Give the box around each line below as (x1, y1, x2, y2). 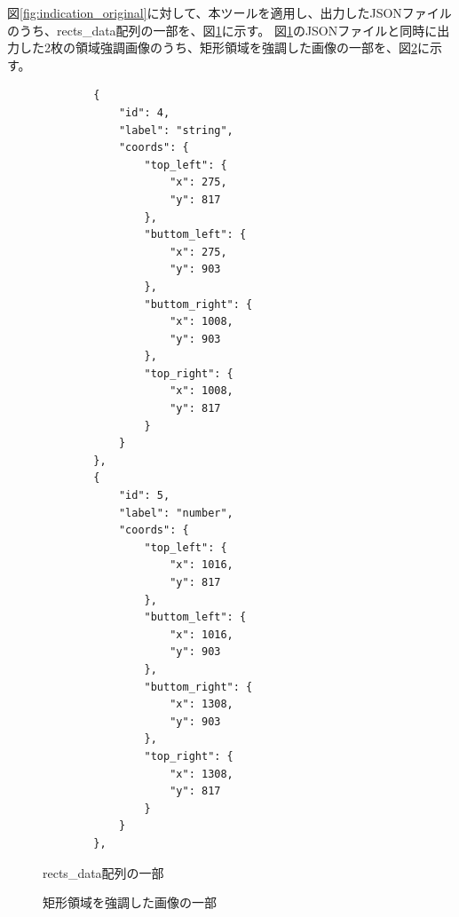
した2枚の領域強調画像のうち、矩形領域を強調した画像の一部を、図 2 (19, 38, 417, 57)
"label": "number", (118, 506, 233, 519)
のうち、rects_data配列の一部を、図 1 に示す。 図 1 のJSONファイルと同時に (7, 20, 438, 39)
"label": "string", (118, 123, 233, 137)
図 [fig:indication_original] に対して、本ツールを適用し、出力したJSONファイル (7, 4, 452, 21)
